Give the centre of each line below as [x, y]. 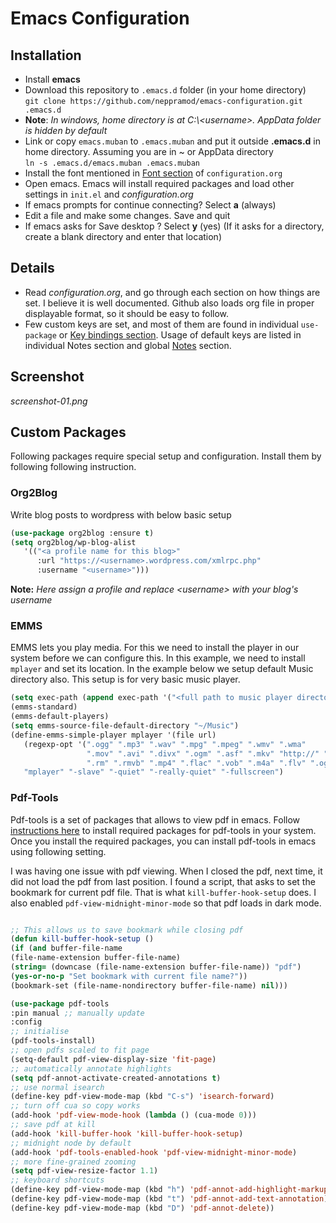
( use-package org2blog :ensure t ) [82, 533]
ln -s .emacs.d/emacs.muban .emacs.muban [112, 163]
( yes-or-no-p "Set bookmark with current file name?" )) [129, 976]
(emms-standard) [44, 707]
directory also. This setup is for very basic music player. [125, 679]
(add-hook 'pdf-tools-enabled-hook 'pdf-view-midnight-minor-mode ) [154, 1152]
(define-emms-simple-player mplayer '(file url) [113, 735]
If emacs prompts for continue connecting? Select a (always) [150, 205]
